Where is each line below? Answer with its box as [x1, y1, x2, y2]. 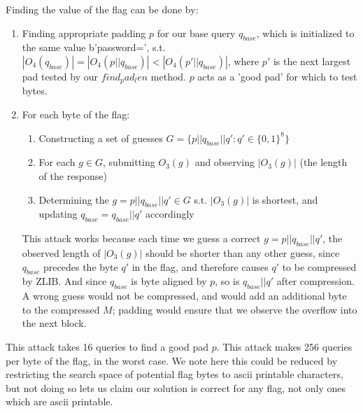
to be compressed [282, 259, 357, 274]
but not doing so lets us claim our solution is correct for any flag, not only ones [6, 380, 346, 395]
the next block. [22, 316, 87, 330]
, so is [215, 274, 240, 288]
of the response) [38, 169, 108, 183]
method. [150, 69, 186, 83]
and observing [194, 155, 255, 169]
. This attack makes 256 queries [216, 339, 353, 353]
